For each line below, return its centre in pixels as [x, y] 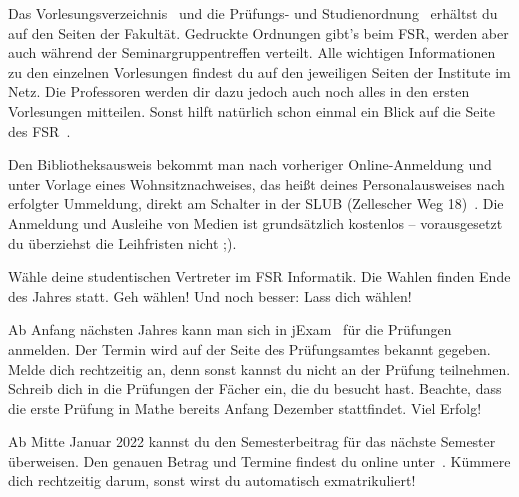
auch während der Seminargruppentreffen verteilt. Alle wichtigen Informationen [252, 52]
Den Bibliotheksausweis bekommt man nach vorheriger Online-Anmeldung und [250, 164]
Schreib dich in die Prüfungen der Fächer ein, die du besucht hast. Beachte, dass [255, 388]
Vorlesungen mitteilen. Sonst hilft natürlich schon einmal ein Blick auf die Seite [252, 110]
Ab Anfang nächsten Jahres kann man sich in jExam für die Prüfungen [230, 329]
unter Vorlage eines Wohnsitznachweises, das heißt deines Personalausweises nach [256, 183]
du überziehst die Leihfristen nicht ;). [122, 242]
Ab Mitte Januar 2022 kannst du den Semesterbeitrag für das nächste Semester [252, 441]
